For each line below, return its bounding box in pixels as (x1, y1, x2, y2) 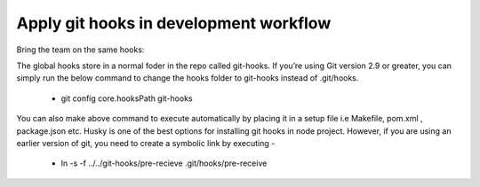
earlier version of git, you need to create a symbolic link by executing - (16, 137, 276, 148)
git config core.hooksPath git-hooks (60, 93, 193, 104)
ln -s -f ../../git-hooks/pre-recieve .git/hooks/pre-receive (60, 158, 268, 168)
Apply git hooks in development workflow (16, 13, 332, 33)
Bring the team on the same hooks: (16, 44, 145, 55)
